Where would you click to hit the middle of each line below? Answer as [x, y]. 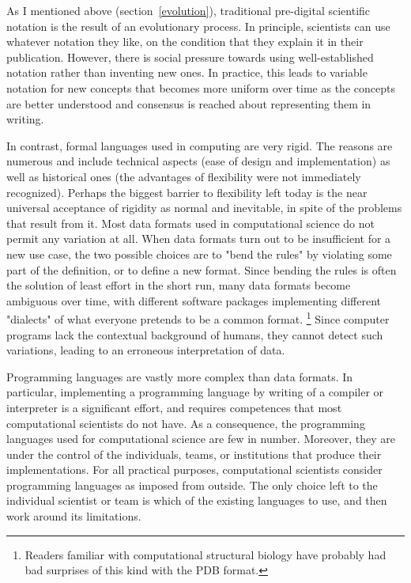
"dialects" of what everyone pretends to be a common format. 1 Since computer [198, 318]
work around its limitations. [74, 516]
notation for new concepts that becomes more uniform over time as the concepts [201, 87]
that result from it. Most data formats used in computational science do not [191, 223]
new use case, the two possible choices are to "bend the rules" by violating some [199, 254]
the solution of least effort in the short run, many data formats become [179, 285]
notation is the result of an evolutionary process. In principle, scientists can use [198, 26]
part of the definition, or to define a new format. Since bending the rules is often [202, 269]
